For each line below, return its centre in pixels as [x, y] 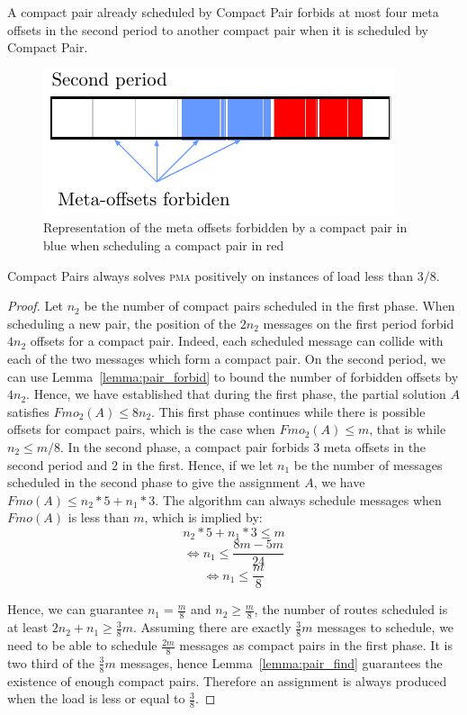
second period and [58, 464]
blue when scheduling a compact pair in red [164, 244]
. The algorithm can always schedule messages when [298, 499]
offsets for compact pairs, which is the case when [141, 429]
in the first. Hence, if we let [198, 464]
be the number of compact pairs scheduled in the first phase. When [269, 306]
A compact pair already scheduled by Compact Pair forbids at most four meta [223, 12]
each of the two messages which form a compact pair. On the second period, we [226, 358]
